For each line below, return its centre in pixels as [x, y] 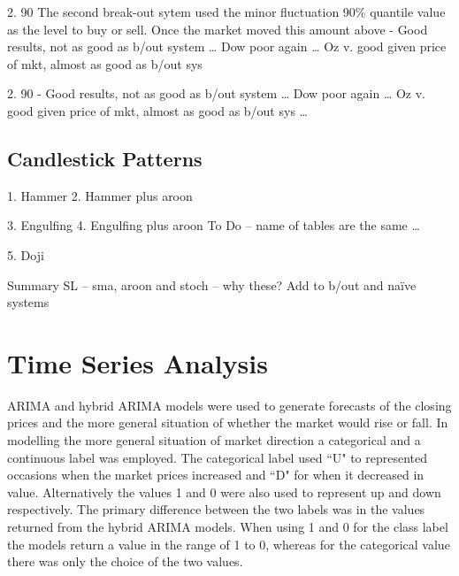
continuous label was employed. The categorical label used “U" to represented [218, 457]
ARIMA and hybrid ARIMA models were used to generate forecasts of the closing [229, 405]
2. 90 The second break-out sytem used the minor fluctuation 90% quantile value [226, 12]
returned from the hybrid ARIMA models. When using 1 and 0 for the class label [228, 527]
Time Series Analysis [138, 362]
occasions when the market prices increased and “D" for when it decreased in [216, 475]
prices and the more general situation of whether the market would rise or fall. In [228, 422]
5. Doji [26, 254]
